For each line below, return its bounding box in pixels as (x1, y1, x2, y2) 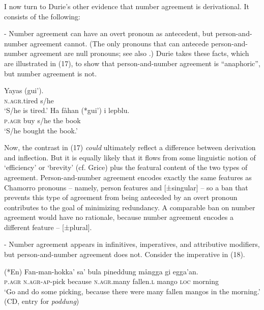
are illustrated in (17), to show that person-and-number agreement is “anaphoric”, (4, 58, 260, 68)
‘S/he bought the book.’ (4, 125, 78, 135)
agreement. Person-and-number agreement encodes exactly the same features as (4, 172, 252, 182)
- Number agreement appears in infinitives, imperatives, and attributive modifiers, (4, 239, 260, 249)
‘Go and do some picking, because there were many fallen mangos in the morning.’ (4, 286, 260, 296)
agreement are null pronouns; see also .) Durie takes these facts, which (30, 48, 249, 59)
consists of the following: (4, 11, 80, 21)
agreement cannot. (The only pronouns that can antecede (30, 38, 209, 48)
